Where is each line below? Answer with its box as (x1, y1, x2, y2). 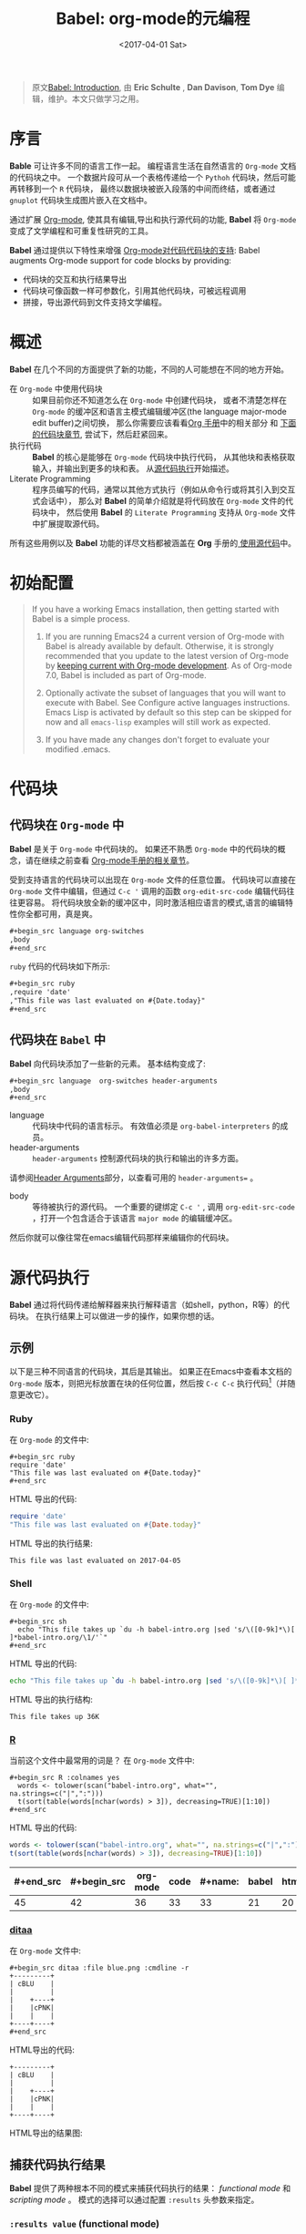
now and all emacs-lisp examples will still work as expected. (45, 716, 271, 727)
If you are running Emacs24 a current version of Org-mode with (45, 631, 285, 642)
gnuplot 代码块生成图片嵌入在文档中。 (9, 194, 153, 205)
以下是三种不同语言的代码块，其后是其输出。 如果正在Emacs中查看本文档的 (9, 1366, 292, 1377)
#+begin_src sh (9, 1617, 67, 1627)
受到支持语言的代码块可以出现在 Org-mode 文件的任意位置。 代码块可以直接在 (9, 874, 297, 885)
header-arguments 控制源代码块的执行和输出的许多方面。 (32, 1153, 244, 1164)
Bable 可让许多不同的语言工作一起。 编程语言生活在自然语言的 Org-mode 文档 (9, 160, 297, 171)
